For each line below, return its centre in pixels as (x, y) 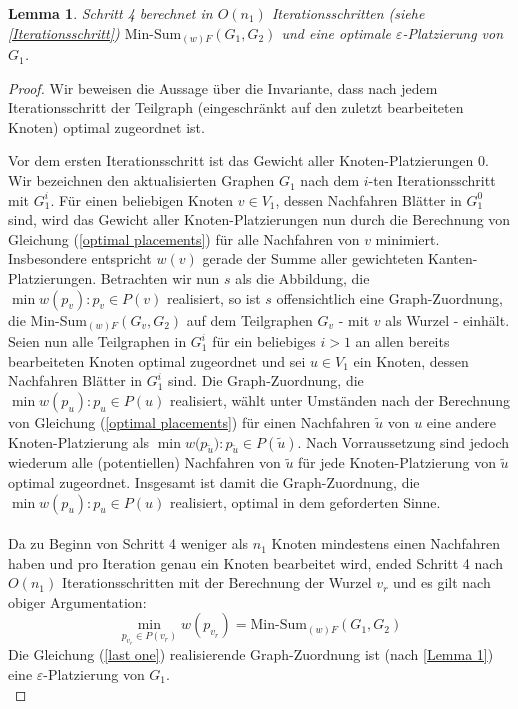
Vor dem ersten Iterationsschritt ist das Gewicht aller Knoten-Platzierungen (241, 160)
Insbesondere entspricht (80, 258)
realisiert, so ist (214, 297)
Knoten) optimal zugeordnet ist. (106, 126)
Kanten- (453, 258)
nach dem (330, 180)
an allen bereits (402, 341)
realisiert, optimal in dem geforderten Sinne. (305, 501)
